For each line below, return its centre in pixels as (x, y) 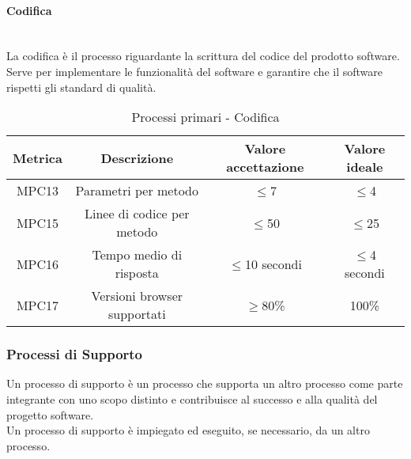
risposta (137, 273)
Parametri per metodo (137, 191)
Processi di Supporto (75, 354)
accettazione (265, 167)
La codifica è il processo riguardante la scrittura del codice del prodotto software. (203, 56)
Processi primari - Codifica (205, 117)
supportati (137, 314)
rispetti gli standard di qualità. (81, 87)
